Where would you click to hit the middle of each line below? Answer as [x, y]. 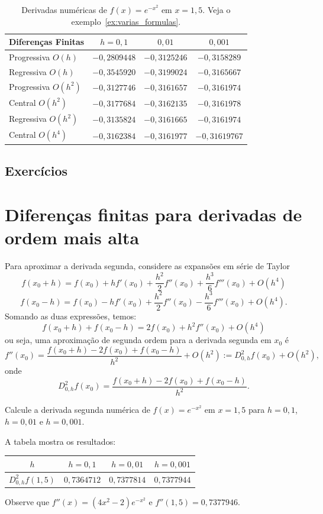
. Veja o [217, 9]
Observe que [27, 502]
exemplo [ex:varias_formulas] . [126, 21]
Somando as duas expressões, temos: [71, 316]
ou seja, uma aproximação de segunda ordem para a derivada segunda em [138, 340]
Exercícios [36, 171]
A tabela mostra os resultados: [60, 441]
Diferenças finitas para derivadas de [154, 214]
